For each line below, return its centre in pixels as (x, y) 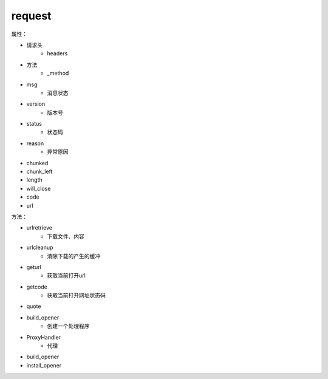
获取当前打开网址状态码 (76, 295)
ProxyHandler (43, 337)
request (31, 16)
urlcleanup (40, 248)
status (34, 124)
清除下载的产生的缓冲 (73, 256)
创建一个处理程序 (68, 326)
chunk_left (39, 172)
